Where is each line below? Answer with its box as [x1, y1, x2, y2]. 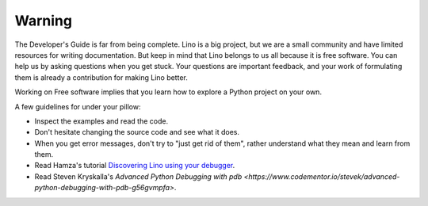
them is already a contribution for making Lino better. [14, 72, 188, 82]
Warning [14, 12, 73, 29]
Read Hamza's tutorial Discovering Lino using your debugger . [34, 161, 235, 170]
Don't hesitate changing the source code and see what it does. [34, 128, 240, 137]
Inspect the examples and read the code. [34, 116, 169, 126]
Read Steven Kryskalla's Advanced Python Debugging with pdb [34, 171, 243, 181]
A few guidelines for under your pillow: [14, 101, 141, 111]
